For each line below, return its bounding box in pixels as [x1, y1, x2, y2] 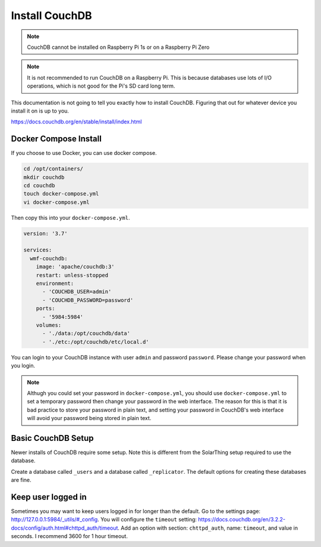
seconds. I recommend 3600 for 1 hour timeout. [11, 533, 128, 540]
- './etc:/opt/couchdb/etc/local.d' [42, 338, 149, 345]
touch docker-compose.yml [23, 191, 99, 197]
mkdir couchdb [23, 173, 65, 181]
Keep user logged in [11, 492, 87, 502]
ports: [36, 305, 55, 312]
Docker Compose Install [11, 134, 102, 144]
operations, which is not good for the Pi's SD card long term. [27, 82, 175, 89]
